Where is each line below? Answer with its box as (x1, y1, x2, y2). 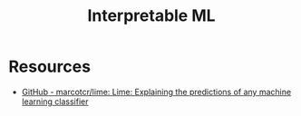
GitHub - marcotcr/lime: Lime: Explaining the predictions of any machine (21, 86, 292, 97)
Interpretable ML (87, 5, 216, 26)
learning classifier (21, 96, 89, 107)
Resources (8, 56, 92, 77)
